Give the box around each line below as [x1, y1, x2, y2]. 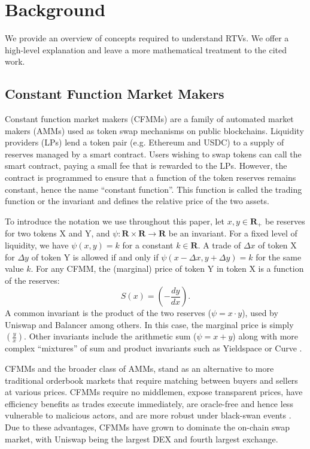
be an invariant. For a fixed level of [168, 227, 297, 239]
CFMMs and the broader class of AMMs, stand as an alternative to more [5, 362, 274, 375]
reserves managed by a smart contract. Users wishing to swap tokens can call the [5, 147, 302, 160]
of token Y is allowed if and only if [31, 250, 159, 263]
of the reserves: [5, 274, 60, 286]
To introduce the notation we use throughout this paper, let [5, 214, 225, 227]
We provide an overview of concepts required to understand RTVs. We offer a [5, 32, 289, 44]
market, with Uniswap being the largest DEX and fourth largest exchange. [5, 432, 278, 445]
